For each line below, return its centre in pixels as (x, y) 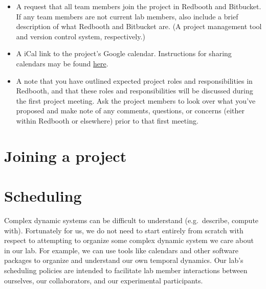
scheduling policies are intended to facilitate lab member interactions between (126, 270)
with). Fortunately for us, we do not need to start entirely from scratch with (124, 230)
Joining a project (65, 155)
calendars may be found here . (62, 63)
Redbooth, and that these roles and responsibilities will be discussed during (135, 91)
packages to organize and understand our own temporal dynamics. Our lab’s (124, 260)
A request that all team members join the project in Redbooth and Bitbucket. (139, 6)
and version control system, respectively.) (81, 36)
